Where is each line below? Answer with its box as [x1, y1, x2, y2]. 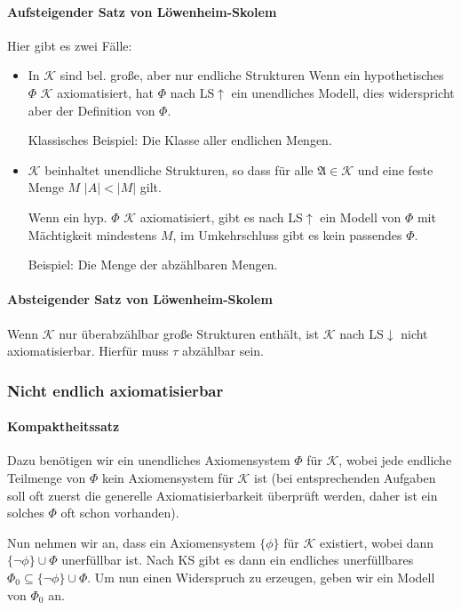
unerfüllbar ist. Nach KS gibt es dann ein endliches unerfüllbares [61, 550, 414, 569]
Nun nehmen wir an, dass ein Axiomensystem [7, 533, 256, 551]
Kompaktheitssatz [7, 417, 120, 436]
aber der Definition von [28, 100, 155, 119]
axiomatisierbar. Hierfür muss [7, 341, 169, 360]
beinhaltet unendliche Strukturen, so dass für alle [44, 160, 314, 179]
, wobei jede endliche [338, 451, 452, 470]
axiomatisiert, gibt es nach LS [139, 207, 303, 226]
